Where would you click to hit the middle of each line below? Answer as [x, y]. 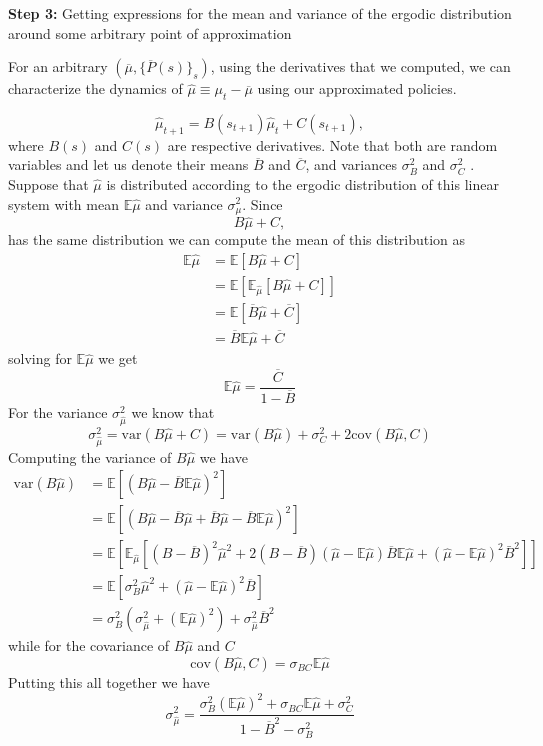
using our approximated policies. [357, 88]
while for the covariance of [89, 645]
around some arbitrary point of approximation [150, 32]
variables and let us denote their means [128, 164]
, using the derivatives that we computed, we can [360, 66]
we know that [173, 412]
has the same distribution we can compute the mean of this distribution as [237, 239]
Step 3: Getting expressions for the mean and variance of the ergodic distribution [260, 13]
